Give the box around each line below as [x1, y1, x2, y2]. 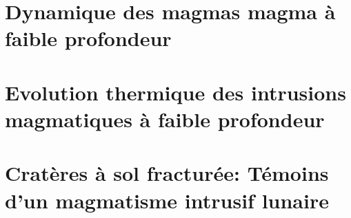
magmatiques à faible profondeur [5, 105, 325, 133]
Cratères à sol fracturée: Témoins [5, 159, 329, 187]
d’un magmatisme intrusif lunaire [5, 186, 329, 214]
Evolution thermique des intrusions [5, 78, 346, 106]
